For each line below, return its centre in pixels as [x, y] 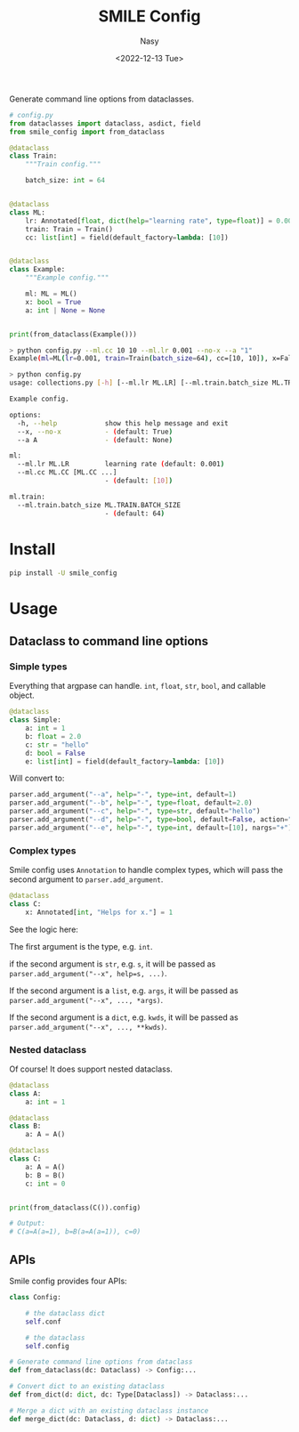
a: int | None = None [65, 310]
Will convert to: [37, 778]
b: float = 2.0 [53, 736]
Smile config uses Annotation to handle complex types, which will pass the [146, 870]
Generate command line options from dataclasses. [101, 99]
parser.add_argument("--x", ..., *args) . [86, 999]
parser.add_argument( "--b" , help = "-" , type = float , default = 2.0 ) [131, 803]
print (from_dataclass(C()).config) [75, 1208]
